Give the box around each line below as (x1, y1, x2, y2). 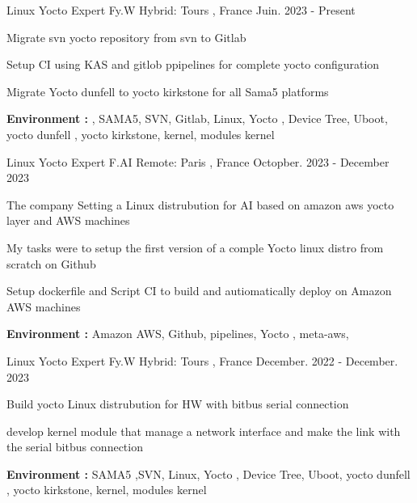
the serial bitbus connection (6, 438, 143, 455)
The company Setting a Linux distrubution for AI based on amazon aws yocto (6, 196, 394, 213)
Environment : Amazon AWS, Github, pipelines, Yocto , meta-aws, (6, 325, 349, 342)
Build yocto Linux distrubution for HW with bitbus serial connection (6, 395, 349, 412)
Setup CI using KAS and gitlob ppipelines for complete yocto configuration (6, 56, 380, 73)
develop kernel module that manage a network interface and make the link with (6, 422, 401, 439)
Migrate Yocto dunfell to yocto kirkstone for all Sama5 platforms (6, 82, 329, 99)
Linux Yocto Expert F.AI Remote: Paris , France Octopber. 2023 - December (6, 153, 390, 170)
